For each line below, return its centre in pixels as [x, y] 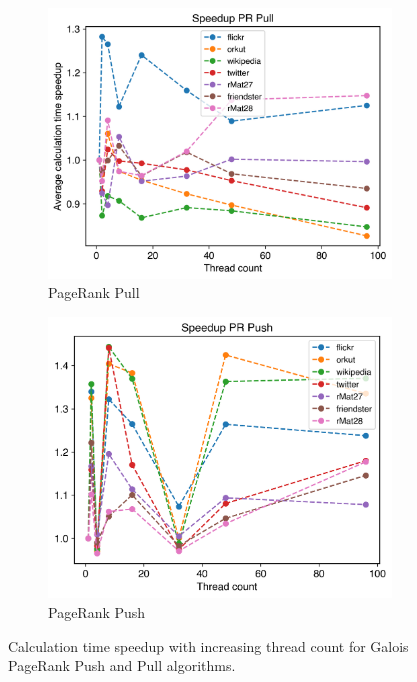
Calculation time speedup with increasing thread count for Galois [208, 645]
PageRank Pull [94, 292]
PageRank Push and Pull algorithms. [122, 665]
